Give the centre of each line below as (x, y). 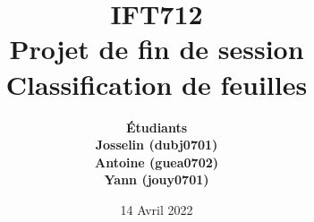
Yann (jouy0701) (157, 179)
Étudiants (157, 127)
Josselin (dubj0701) (157, 145)
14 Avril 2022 (157, 209)
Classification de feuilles (157, 84)
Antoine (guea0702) (157, 162)
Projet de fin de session (157, 49)
